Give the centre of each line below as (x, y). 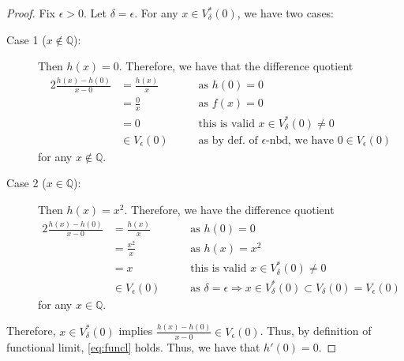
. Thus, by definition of (316, 331)
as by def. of (228, 140)
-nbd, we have (300, 140)
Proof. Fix (31, 13)
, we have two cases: (286, 13)
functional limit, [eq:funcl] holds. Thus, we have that (133, 346)
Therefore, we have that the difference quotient (239, 66)
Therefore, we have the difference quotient (233, 210)
